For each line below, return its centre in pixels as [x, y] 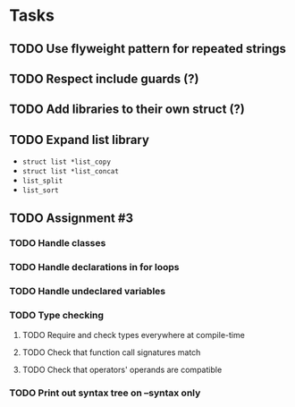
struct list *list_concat [70, 172]
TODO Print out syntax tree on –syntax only [105, 393]
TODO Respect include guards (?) [104, 78]
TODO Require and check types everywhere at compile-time [134, 335]
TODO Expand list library [80, 140]
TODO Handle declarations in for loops [95, 267]
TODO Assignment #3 [72, 218]
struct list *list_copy [67, 162]
